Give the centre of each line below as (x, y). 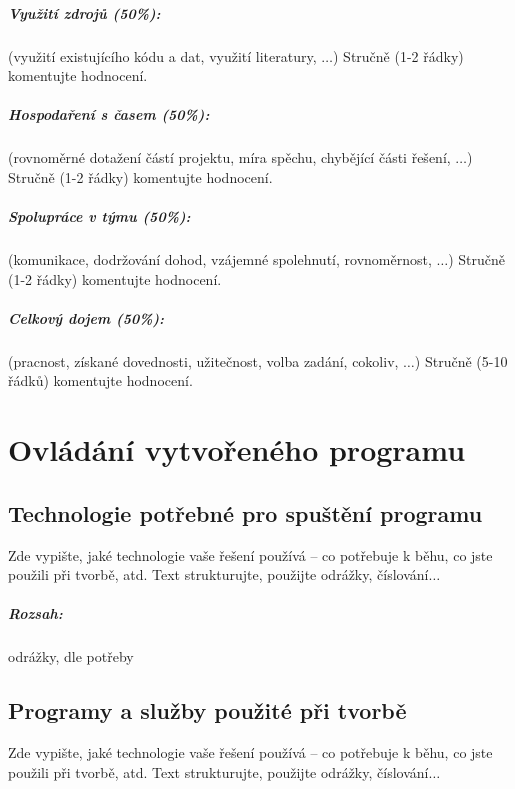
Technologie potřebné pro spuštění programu (245, 512)
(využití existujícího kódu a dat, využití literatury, (162, 55)
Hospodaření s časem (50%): (109, 114)
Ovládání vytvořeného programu (237, 449)
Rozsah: (35, 613)
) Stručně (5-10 (461, 360)
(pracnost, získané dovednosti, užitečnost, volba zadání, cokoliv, (203, 360)
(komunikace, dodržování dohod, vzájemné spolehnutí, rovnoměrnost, (220, 259)
